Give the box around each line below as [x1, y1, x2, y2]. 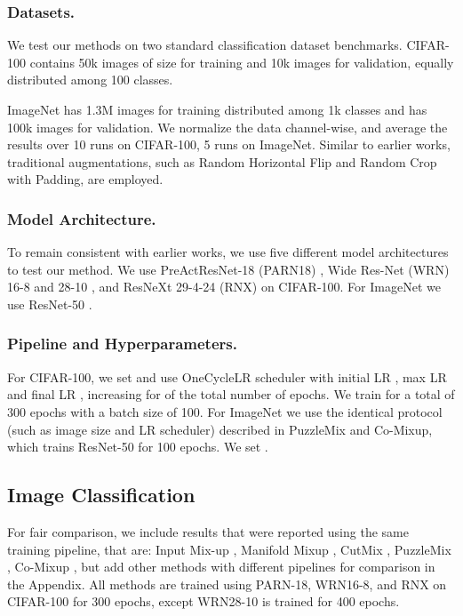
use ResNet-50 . [7, 294, 92, 313]
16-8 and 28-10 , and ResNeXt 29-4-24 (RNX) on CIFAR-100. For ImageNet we [7, 277, 441, 296]
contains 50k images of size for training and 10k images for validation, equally [29, 52, 454, 71]
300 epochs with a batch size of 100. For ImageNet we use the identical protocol [7, 402, 443, 420]
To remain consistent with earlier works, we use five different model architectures [7, 243, 449, 261]
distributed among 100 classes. [7, 70, 173, 89]
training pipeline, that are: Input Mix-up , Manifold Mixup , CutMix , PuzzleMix [7, 540, 451, 558]
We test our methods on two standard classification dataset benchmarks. [7, 36, 403, 54]
